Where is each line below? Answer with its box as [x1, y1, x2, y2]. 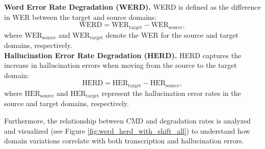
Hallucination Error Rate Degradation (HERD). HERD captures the [4, 49, 242, 60]
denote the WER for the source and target [105, 29, 238, 40]
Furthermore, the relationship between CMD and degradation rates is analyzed [4, 115, 251, 126]
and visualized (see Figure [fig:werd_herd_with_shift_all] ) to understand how [4, 125, 250, 136]
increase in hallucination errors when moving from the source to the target [4, 60, 237, 70]
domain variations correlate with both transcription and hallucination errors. [4, 135, 244, 146]
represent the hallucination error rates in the [101, 87, 241, 98]
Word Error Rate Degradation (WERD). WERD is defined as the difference [4, 2, 261, 12]
